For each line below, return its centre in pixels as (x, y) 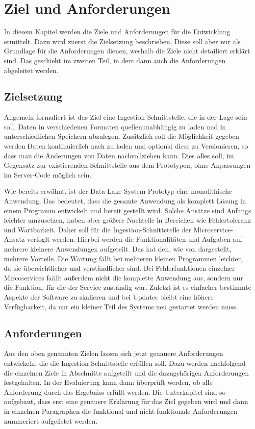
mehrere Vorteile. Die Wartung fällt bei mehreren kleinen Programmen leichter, (123, 258)
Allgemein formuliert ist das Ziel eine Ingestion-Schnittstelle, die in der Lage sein (126, 117)
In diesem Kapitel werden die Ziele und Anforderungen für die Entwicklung (117, 32)
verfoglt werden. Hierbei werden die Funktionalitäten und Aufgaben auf (135, 239)
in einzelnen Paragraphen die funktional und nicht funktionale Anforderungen (121, 411)
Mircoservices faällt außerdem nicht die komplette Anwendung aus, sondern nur (124, 277)
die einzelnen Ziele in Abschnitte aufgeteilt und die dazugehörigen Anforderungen (127, 372)
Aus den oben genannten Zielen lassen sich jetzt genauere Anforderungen (114, 353)
